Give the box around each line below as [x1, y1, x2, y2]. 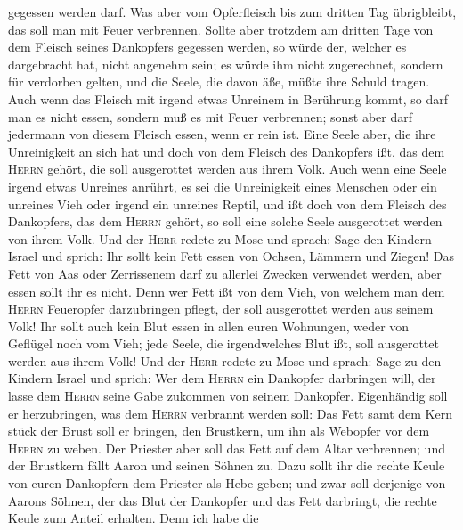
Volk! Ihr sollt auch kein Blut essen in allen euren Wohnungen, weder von [8, 316, 410, 335]
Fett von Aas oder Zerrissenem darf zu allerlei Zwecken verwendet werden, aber [8, 264, 442, 282]
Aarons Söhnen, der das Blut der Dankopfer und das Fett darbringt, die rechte [8, 491, 437, 510]
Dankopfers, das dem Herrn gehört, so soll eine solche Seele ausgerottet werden [8, 212, 443, 231]
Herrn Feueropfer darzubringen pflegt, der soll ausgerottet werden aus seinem [8, 299, 434, 318]
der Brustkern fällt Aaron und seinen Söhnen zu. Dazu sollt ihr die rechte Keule [8, 456, 445, 475]
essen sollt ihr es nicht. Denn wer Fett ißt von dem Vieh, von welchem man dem [8, 281, 445, 300]
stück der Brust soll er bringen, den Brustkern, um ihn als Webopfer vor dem [8, 421, 430, 440]
